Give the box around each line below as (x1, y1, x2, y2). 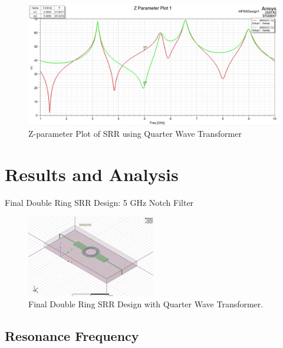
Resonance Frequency (5, 327, 139, 345)
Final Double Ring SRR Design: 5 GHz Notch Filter (5, 196, 194, 208)
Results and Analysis (5, 162, 179, 186)
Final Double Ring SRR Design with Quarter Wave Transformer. (28, 298, 264, 310)
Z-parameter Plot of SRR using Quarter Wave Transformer (28, 127, 242, 140)
